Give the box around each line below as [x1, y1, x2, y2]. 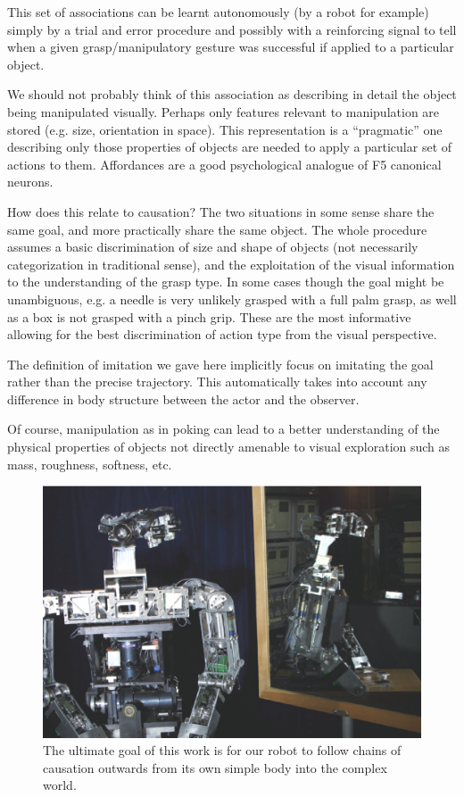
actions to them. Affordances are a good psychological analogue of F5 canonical [7, 154, 442, 173]
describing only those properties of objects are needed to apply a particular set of [7, 137, 452, 156]
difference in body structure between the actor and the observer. [7, 389, 360, 408]
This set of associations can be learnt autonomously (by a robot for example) [7, 3, 429, 21]
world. [43, 776, 77, 794]
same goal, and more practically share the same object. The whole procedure [7, 220, 427, 238]
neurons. [7, 172, 54, 191]
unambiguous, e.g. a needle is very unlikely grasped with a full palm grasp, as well [7, 289, 457, 308]
